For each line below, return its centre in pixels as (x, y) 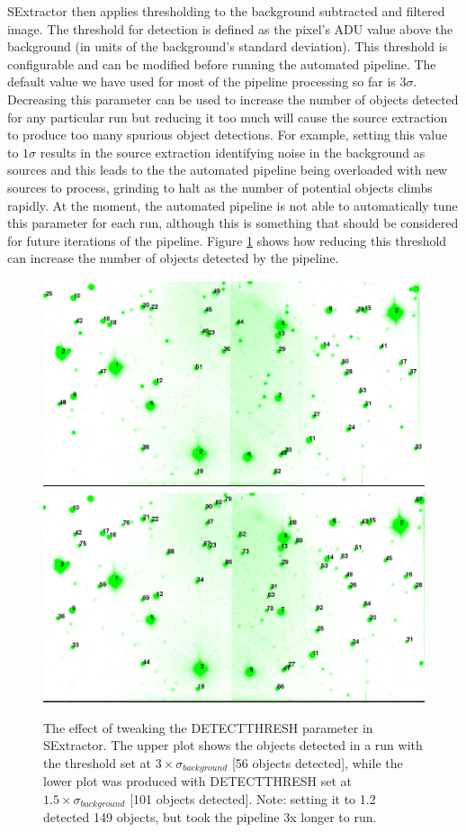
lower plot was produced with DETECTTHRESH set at (198, 781)
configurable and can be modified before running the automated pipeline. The (222, 63)
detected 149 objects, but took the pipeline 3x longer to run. (210, 817)
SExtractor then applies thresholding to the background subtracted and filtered (226, 11)
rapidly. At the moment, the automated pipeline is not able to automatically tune (233, 205)
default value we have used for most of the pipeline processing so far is (202, 81)
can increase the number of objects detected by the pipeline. (173, 258)
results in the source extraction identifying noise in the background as (233, 152)
